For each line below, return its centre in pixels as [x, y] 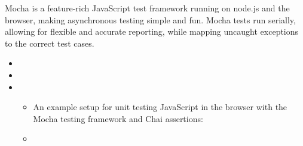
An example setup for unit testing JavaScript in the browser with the [160, 107]
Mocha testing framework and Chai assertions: [118, 118]
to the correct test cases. [50, 43]
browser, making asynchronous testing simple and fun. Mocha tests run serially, [150, 19]
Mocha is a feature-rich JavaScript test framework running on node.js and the [147, 8]
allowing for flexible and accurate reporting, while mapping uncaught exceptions [152, 31]
